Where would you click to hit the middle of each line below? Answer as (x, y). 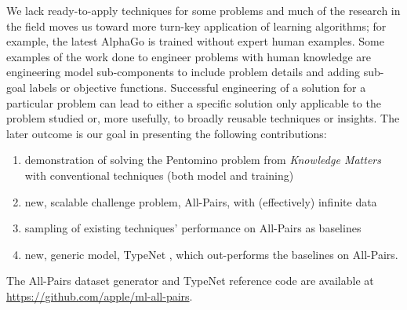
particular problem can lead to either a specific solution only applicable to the (194, 102)
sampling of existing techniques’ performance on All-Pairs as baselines (193, 228)
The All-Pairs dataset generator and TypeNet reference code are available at (190, 281)
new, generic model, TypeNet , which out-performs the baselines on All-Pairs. (211, 254)
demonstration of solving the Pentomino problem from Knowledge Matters (203, 160)
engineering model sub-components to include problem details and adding (184, 72)
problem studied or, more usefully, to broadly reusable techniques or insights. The (203, 118)
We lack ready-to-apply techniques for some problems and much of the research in (203, 10)
